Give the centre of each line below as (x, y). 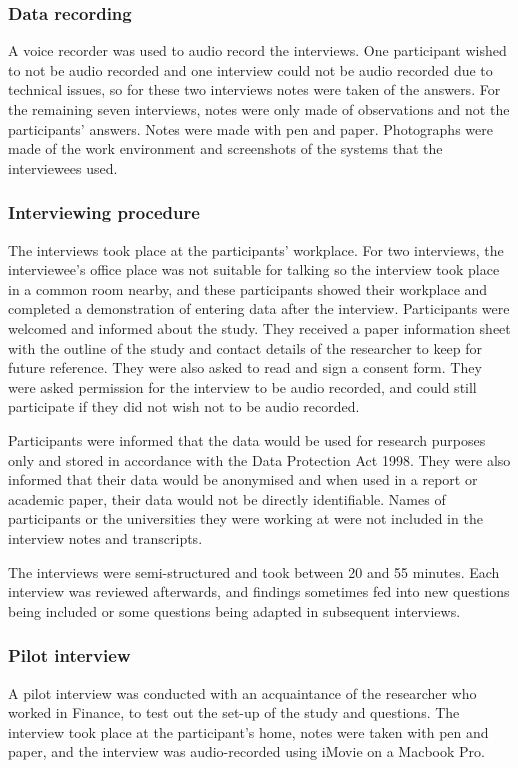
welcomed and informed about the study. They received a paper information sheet (259, 327)
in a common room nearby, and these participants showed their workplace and (248, 288)
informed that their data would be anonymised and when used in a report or (243, 479)
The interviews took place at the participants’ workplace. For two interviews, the (256, 249)
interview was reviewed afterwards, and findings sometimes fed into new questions (259, 591)
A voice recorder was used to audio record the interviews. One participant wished (257, 50)
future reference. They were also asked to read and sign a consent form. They (245, 367)
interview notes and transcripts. (105, 537)
